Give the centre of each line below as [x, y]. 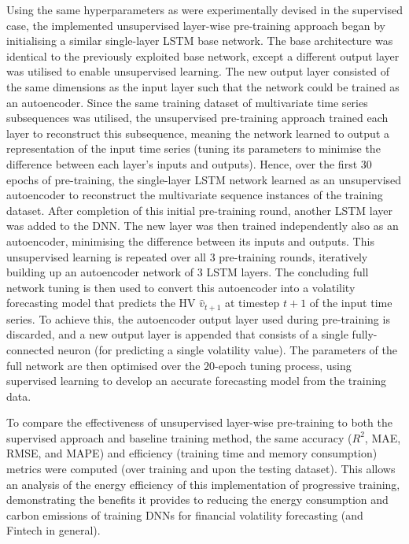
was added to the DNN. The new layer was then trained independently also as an [203, 226]
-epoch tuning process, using [283, 365]
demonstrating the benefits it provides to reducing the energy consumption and [197, 500]
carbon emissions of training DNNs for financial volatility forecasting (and [185, 514]
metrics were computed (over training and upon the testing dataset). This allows [201, 469]
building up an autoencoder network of [100, 272]
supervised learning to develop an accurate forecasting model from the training [197, 381]
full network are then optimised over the [103, 365]
